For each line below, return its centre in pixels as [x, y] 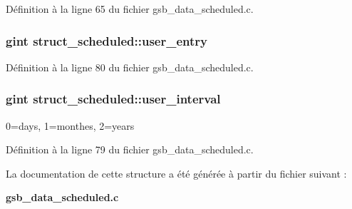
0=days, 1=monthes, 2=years [70, 125]
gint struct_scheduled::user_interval [113, 99]
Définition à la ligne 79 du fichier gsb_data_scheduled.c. [130, 149]
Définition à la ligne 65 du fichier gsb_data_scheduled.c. [130, 9]
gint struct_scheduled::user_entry [107, 40]
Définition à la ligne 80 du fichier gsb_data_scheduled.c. [130, 67]
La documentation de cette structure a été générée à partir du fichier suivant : [176, 173]
